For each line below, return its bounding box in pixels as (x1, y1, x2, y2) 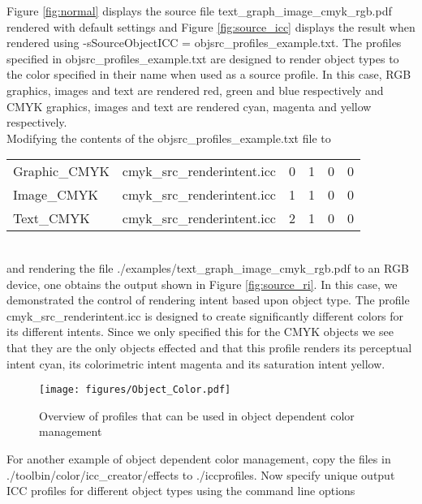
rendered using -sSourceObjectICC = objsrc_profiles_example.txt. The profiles (6, 34, 402, 51)
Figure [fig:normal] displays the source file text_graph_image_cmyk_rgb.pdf (6, 2, 392, 19)
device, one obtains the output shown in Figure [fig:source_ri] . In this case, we (6, 275, 398, 292)
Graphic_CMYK (13, 162, 110, 181)
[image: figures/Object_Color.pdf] (39, 384, 231, 396)
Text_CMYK (13, 209, 90, 228)
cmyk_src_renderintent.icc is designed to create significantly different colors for (6, 307, 404, 324)
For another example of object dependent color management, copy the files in (6, 450, 391, 467)
